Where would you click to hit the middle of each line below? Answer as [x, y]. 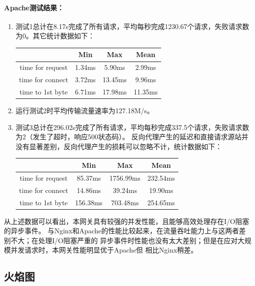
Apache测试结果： [34, 7]
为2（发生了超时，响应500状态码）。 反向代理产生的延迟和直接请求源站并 [132, 137]
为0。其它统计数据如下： [55, 36]
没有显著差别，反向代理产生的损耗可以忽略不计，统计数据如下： [119, 146]
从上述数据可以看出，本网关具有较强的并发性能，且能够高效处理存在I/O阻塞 [127, 221]
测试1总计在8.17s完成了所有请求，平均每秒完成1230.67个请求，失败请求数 [132, 26]
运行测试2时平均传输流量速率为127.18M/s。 [85, 111]
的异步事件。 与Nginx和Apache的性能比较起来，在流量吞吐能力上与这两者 [122, 231]
